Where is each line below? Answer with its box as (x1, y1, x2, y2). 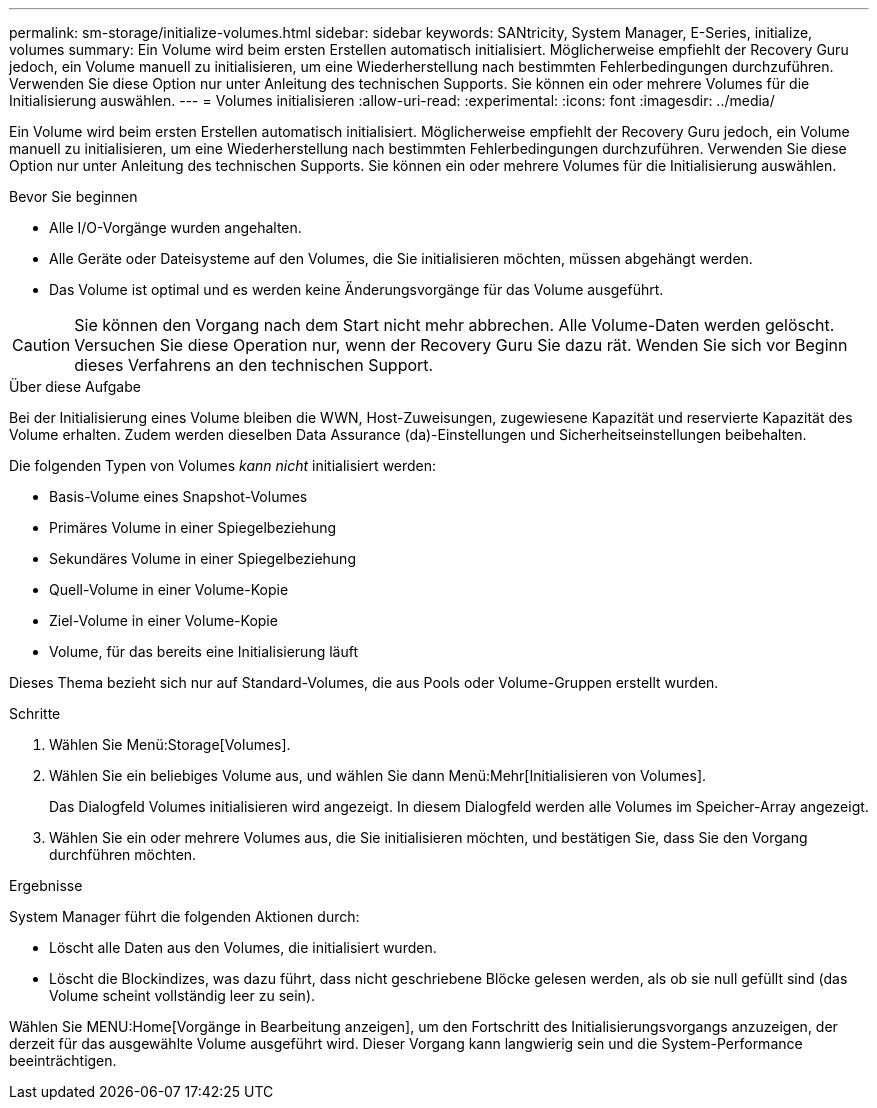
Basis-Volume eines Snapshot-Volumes (49, 488, 308, 505)
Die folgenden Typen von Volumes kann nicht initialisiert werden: (9, 457, 437, 474)
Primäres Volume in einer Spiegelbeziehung (49, 519, 337, 536)
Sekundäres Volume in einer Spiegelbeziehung (49, 550, 356, 567)
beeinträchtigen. (9, 1052, 117, 1069)
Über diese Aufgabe (9, 378, 141, 395)
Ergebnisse (9, 877, 83, 894)
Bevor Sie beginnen (9, 188, 138, 205)
